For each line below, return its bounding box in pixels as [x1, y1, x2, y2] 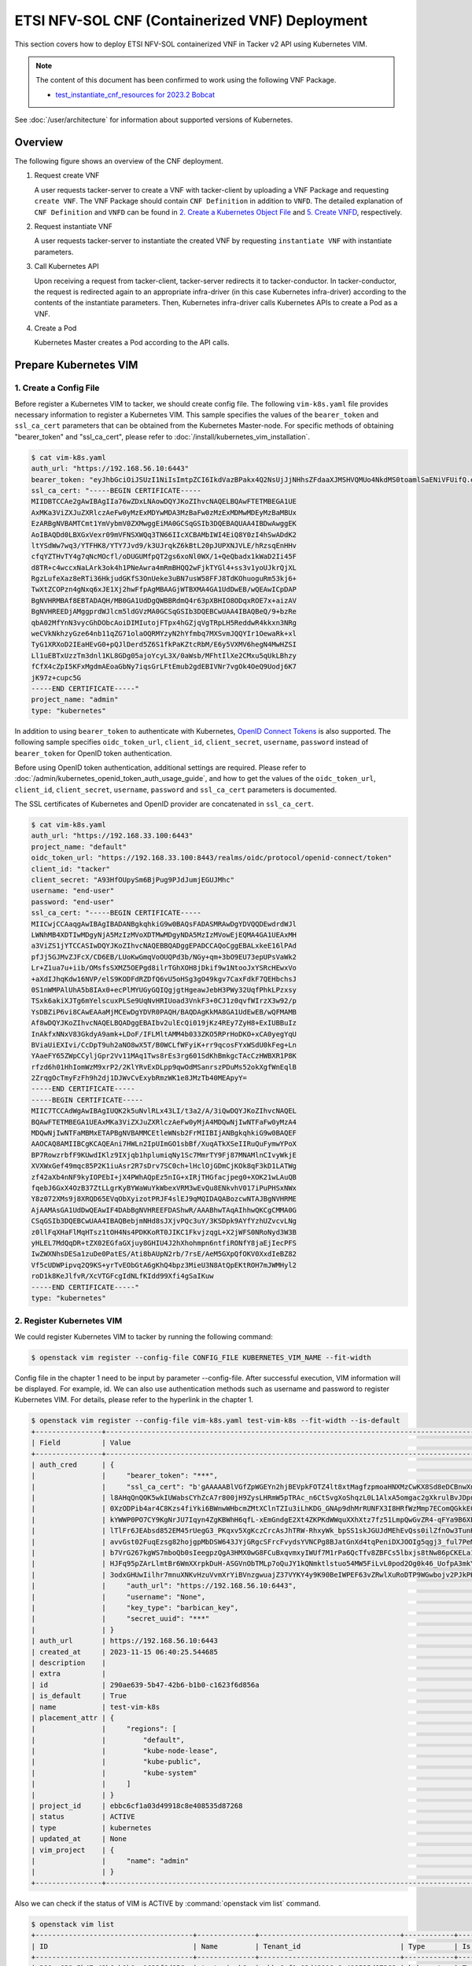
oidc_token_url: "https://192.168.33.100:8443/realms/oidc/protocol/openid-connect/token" [31, 853, 393, 863]
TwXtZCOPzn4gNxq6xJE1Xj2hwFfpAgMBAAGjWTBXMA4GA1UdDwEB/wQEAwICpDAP [31, 585, 297, 594]
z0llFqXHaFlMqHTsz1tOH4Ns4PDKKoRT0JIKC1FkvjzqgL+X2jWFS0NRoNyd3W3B [31, 1228, 297, 1236]
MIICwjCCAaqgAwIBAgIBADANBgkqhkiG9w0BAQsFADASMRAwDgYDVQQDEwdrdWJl [31, 919, 297, 928]
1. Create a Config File [14, 382, 100, 393]
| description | [31, 1658, 106, 1667]
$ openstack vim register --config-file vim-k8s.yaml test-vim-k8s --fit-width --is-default [31, 1416, 400, 1425]
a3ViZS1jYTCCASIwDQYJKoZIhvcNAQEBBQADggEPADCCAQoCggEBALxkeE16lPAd [31, 941, 297, 951]
